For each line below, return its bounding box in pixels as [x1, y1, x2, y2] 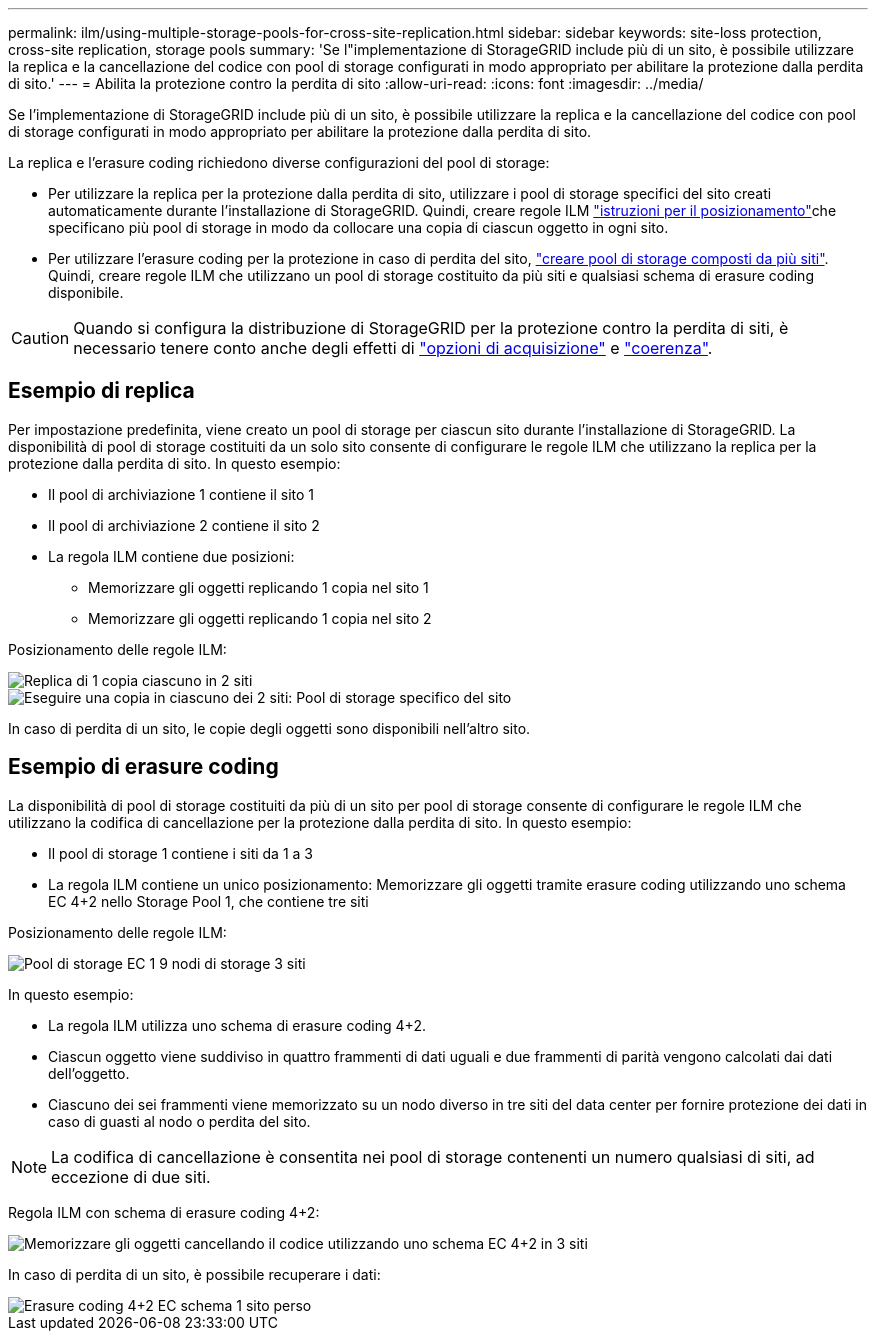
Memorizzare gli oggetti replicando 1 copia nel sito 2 [88, 609, 432, 627]
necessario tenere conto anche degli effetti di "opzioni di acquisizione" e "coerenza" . [73, 338, 713, 358]
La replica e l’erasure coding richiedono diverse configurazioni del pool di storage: [8, 154, 550, 171]
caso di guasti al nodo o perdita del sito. [48, 1112, 311, 1130]
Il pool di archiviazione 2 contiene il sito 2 [48, 516, 320, 534]
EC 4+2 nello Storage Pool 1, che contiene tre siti [48, 892, 369, 910]
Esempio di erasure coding [8, 754, 279, 780]
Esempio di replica [8, 378, 195, 404]
